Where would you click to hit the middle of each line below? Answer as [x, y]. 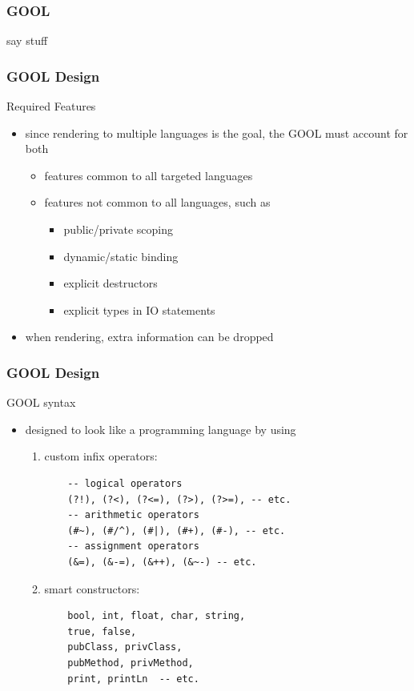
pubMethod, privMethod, [131, 663]
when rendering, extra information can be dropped [149, 337]
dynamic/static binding [121, 256]
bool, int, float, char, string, [157, 616]
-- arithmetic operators [133, 515]
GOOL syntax [41, 402]
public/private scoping [119, 229]
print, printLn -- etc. [133, 679]
